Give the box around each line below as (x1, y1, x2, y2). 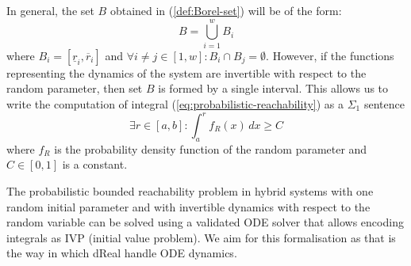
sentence (363, 95, 405, 112)
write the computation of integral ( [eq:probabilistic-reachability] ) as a (6, 95, 344, 112)
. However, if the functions (266, 47, 394, 63)
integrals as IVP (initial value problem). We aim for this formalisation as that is (6, 229, 396, 245)
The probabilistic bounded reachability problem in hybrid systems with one (6, 182, 374, 199)
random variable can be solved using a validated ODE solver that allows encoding (6, 214, 404, 230)
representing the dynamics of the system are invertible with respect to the (6, 64, 367, 81)
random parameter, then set (6, 80, 143, 97)
